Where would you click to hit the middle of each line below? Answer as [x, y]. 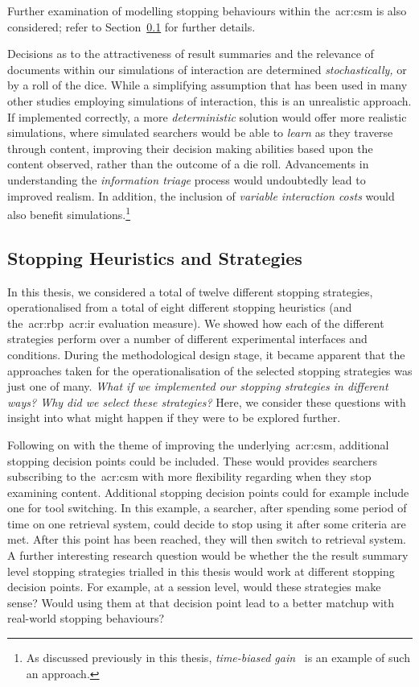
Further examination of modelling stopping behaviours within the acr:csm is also [207, 10]
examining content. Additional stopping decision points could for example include [208, 492]
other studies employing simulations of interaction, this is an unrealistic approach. [209, 100]
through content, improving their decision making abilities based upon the [190, 148]
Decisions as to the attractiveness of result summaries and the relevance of [191, 54]
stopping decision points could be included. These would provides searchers [192, 460]
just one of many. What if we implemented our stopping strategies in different [198, 386]
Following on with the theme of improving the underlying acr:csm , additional [198, 444]
